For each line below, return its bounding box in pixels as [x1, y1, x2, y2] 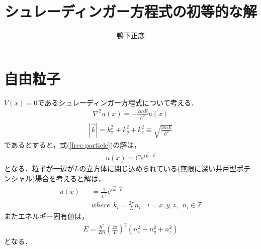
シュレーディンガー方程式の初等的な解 [5, 1, 257, 22]
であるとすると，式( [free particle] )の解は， [4, 139, 141, 150]
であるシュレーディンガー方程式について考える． [37, 97, 199, 107]
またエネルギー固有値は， [4, 211, 89, 221]
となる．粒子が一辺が [4, 163, 74, 174]
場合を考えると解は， [35, 173, 106, 183]
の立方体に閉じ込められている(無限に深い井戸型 [79, 163, 237, 174]
